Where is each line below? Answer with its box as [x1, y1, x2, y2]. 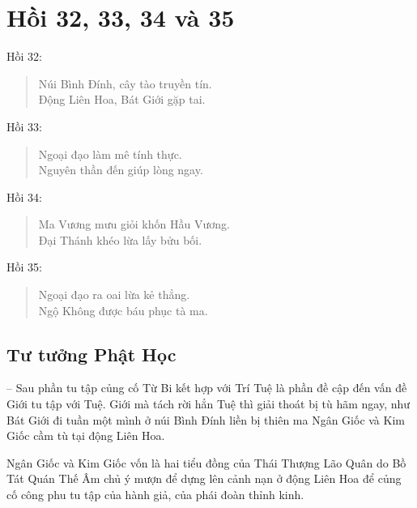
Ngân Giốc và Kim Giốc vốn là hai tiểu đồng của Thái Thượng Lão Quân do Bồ [6, 454, 406, 471]
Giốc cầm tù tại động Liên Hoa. [6, 427, 165, 444]
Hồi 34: [6, 188, 42, 205]
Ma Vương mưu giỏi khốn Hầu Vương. [38, 216, 230, 233]
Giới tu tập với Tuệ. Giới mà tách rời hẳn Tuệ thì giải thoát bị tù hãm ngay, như [6, 395, 411, 412]
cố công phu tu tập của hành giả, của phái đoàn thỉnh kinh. [6, 486, 304, 503]
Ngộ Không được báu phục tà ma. [38, 301, 208, 318]
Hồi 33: [6, 117, 42, 134]
